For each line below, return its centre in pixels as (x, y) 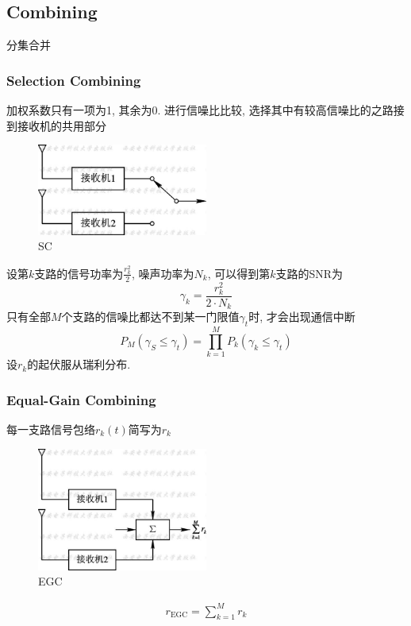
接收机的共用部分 (61, 125)
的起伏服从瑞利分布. (79, 364)
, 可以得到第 (239, 273)
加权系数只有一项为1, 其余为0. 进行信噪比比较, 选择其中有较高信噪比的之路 (200, 110)
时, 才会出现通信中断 (302, 317)
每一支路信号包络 (51, 429)
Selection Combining (74, 80)
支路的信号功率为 (79, 273)
